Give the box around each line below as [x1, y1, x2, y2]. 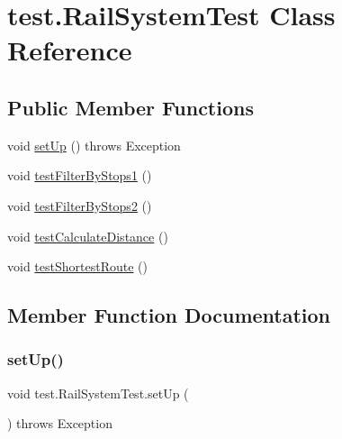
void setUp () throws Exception [7, 135, 181, 154]
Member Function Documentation [7, 301, 331, 329]
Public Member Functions [7, 93, 254, 121]
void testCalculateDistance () [7, 226, 168, 245]
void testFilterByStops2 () [7, 196, 152, 215]
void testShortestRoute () [7, 257, 148, 276]
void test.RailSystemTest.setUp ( [7, 383, 189, 402]
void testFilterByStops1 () [7, 166, 152, 185]
